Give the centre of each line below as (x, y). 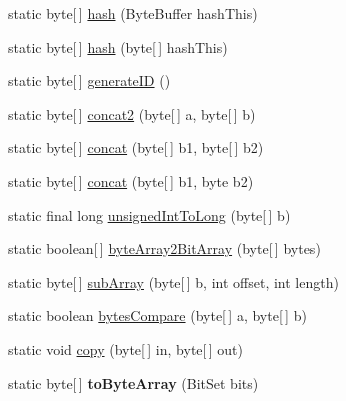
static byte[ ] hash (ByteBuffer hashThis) (133, 13)
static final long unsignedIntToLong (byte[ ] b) (149, 214)
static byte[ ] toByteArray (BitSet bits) (133, 382)
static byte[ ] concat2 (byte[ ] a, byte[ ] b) (132, 113)
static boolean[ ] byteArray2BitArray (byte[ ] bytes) (164, 248)
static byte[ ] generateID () (89, 80)
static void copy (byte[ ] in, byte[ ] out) (125, 348)
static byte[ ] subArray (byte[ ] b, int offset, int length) (173, 281)
